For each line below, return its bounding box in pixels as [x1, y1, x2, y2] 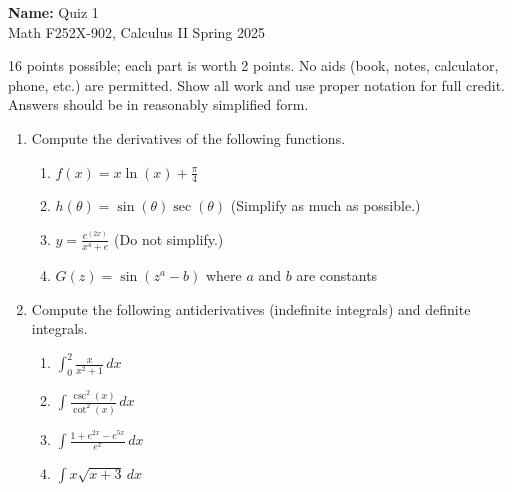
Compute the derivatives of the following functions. [31, 127, 346, 148]
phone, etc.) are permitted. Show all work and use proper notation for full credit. [8, 74, 506, 95]
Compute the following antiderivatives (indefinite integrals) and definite [31, 298, 471, 319]
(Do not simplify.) [114, 228, 224, 249]
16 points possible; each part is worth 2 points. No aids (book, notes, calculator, [8, 55, 499, 76]
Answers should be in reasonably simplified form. [8, 94, 309, 115]
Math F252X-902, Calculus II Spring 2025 [8, 21, 265, 42]
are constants [296, 265, 378, 286]
